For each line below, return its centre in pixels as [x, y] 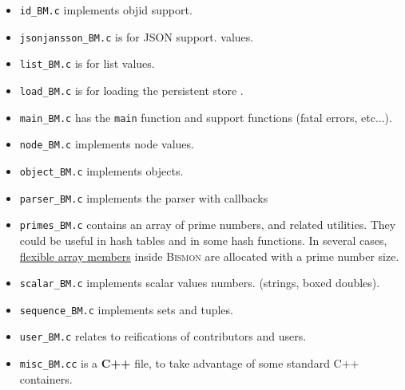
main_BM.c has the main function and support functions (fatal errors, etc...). [206, 117]
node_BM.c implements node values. [107, 144]
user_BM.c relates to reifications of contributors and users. [163, 336]
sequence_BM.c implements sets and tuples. [126, 309]
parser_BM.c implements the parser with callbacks [144, 197]
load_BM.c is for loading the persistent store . [131, 90]
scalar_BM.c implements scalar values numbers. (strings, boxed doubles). [200, 283]
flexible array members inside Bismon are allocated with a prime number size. [209, 256]
